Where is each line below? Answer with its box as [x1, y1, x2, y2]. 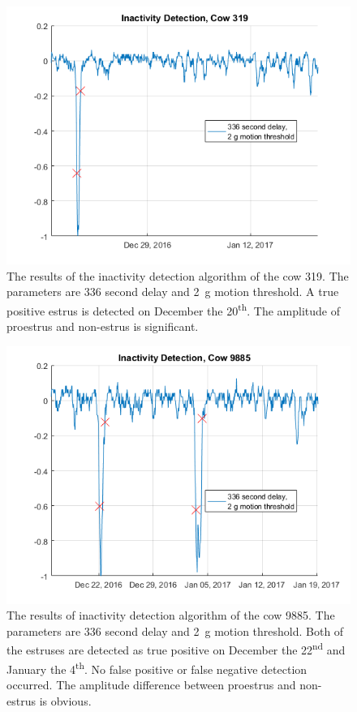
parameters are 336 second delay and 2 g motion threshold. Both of [6, 622, 344, 639]
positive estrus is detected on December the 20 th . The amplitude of [6, 299, 340, 319]
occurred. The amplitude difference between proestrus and [6, 676, 296, 693]
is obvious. [39, 692, 92, 709]
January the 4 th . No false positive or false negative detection [6, 658, 308, 677]
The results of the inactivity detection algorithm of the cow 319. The [6, 267, 349, 284]
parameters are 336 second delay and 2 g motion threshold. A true [6, 283, 339, 300]
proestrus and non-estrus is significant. [6, 318, 199, 335]
